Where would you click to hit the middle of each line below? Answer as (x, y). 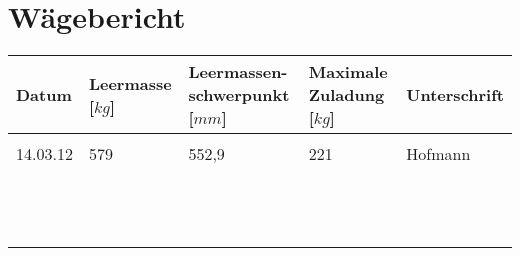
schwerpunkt (239, 95)
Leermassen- (238, 72)
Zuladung (346, 95)
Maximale (348, 72)
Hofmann (438, 154)
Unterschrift (455, 95)
